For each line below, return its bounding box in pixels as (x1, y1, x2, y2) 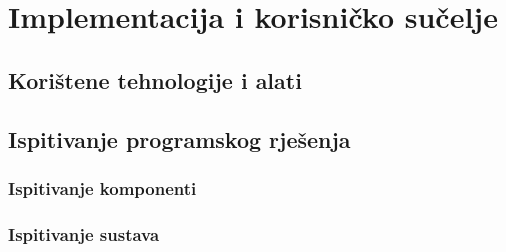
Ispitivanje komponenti (8, 175, 197, 200)
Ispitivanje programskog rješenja (8, 123, 351, 154)
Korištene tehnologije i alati (8, 64, 302, 95)
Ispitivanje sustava (8, 221, 160, 246)
